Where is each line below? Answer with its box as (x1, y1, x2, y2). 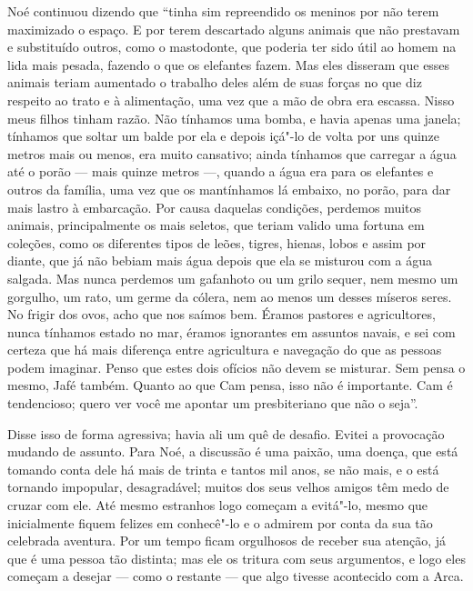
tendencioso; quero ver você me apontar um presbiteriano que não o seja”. (7, 394, 418, 413)
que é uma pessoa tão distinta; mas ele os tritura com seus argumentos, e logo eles (7, 548, 466, 567)
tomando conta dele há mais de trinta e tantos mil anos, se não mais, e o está (7, 459, 439, 478)
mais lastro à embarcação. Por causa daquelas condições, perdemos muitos (7, 197, 422, 216)
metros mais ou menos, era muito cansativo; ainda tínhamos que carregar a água (7, 144, 457, 163)
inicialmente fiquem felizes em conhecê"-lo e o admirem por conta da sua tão (7, 513, 433, 532)
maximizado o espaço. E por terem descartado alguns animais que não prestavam (7, 19, 460, 38)
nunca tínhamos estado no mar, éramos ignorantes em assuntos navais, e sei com (7, 322, 456, 341)
